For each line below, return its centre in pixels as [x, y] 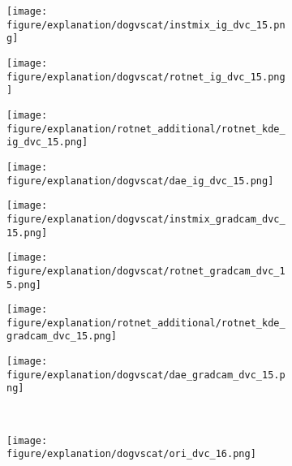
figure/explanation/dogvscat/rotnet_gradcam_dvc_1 [146, 271]
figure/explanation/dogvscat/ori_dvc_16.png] [131, 454]
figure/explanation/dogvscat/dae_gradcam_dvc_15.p [146, 375]
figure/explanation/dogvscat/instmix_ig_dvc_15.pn [146, 25]
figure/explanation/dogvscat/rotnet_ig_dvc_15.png [146, 77]
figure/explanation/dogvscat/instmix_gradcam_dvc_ [146, 219]
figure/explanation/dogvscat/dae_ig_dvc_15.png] [140, 181]
